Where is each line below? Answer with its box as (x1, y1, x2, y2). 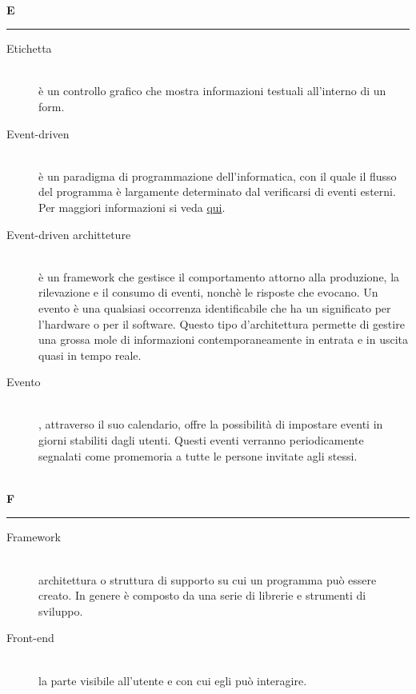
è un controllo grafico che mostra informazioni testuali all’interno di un (38, 82, 386, 99)
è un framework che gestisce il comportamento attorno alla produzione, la (38, 268, 400, 285)
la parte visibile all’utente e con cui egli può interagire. (38, 672, 307, 688)
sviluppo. (38, 602, 83, 619)
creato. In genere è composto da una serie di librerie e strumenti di (38, 587, 366, 604)
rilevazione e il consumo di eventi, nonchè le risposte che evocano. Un (38, 284, 378, 301)
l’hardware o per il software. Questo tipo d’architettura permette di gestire (38, 315, 405, 332)
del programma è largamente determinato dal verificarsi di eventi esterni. (38, 183, 396, 200)
